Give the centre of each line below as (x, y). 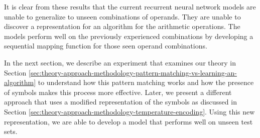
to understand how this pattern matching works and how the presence (146, 82)
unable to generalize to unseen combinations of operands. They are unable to (122, 16)
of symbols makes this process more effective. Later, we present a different (118, 92)
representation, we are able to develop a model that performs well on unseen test (128, 121)
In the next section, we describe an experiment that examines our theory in (120, 62)
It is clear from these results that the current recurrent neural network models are (130, 6)
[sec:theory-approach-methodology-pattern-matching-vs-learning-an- (133, 72)
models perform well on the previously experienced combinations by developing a (129, 36)
